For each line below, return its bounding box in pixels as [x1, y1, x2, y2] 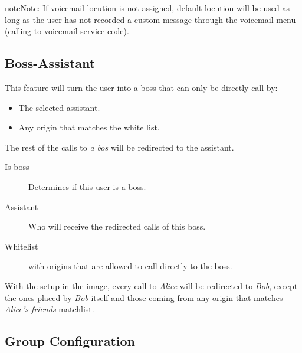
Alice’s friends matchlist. [5, 303, 94, 315]
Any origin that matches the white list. [18, 121, 160, 133]
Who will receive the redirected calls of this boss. [28, 220, 206, 233]
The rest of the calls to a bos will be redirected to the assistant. [5, 140, 234, 153]
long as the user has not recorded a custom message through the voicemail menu [5, 13, 296, 25]
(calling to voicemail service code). [5, 25, 129, 37]
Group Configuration [5, 332, 136, 350]
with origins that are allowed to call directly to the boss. [28, 260, 232, 272]
